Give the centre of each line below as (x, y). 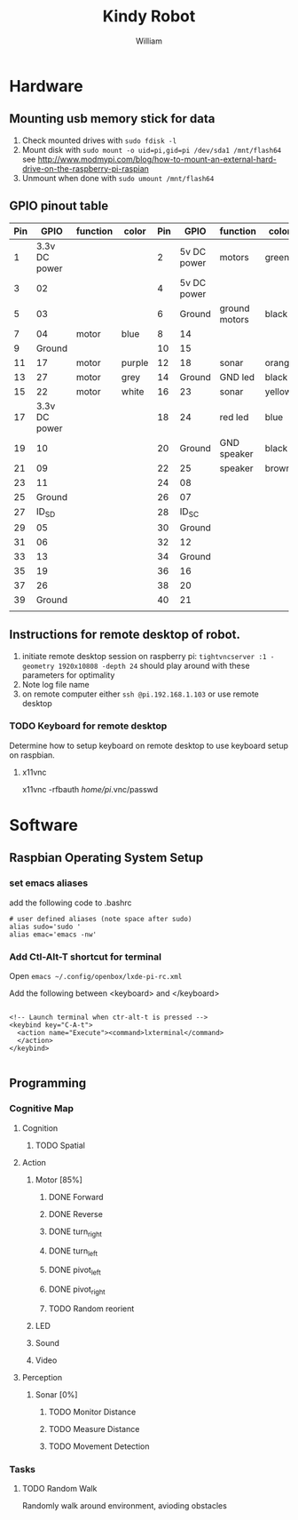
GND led (237, 377)
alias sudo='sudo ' (45, 927)
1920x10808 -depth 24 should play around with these (154, 665)
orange (280, 362)
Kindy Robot (149, 16)
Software (43, 826)
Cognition (40, 1128)
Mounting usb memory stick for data (112, 119)
